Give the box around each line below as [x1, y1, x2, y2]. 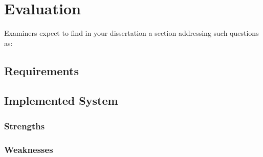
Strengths [4, 119, 45, 132]
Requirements [4, 62, 79, 78]
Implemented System [4, 93, 118, 108]
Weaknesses [4, 143, 53, 155]
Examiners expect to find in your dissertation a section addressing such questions [4, 28, 259, 38]
